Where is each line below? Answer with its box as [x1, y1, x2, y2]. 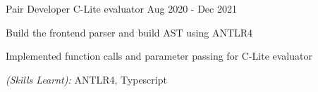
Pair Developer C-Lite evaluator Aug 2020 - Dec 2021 [6, 1, 237, 15]
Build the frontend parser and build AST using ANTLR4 [6, 25, 253, 39]
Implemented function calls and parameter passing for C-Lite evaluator [6, 48, 312, 63]
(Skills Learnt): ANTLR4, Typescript [6, 72, 167, 86]
